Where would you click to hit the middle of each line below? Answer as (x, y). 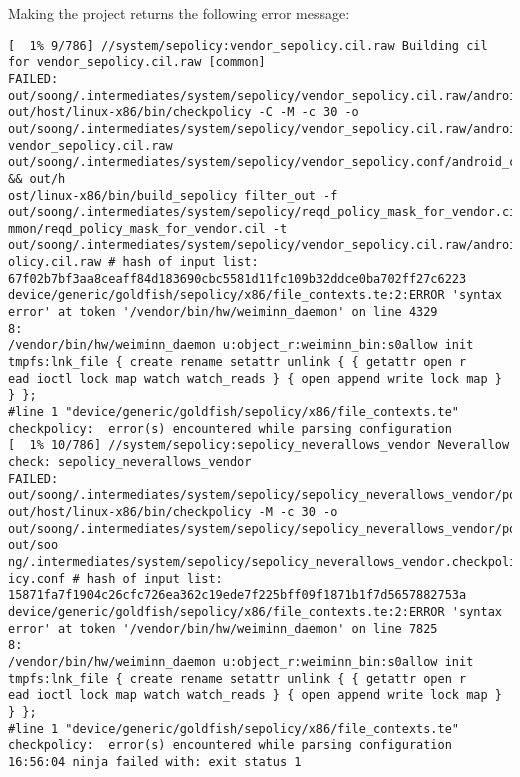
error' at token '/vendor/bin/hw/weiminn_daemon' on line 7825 (223, 628)
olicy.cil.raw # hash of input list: (133, 262)
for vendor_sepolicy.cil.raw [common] (137, 62)
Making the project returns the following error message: (179, 13)
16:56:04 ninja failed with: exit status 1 (155, 761)
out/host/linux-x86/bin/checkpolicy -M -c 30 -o (173, 511)
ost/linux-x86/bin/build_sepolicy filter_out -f (173, 195)
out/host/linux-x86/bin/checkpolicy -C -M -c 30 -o (183, 112)
